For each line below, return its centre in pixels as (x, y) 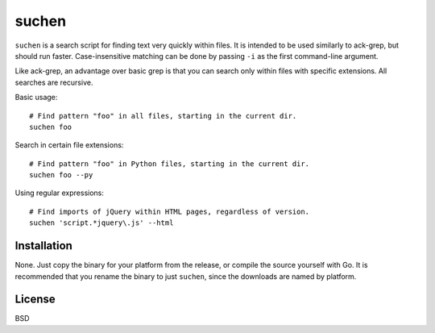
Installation (43, 246)
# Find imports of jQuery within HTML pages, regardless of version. (170, 211)
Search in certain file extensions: (69, 145)
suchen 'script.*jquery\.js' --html (101, 223)
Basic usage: (36, 98)
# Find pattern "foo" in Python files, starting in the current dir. (170, 164)
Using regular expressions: (60, 193)
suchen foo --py (61, 175)
